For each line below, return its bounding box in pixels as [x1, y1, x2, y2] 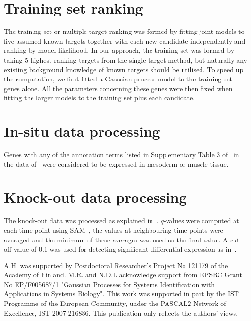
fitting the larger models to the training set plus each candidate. [4, 93, 195, 103]
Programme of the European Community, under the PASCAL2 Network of [4, 298, 226, 308]
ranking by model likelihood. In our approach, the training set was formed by [4, 45, 234, 55]
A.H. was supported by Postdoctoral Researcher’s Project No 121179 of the [4, 260, 228, 270]
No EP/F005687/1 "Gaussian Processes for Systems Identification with [4, 279, 215, 289]
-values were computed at [163, 215, 239, 225]
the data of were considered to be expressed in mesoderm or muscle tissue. [4, 159, 229, 169]
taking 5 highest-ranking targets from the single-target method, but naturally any [4, 54, 247, 64]
